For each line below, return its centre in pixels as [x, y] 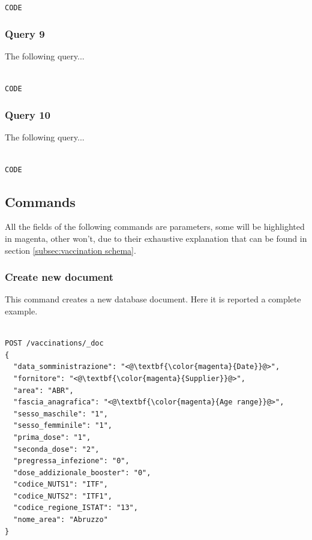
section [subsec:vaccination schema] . [70, 250]
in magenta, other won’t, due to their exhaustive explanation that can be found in [156, 238]
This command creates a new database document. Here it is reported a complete [153, 299]
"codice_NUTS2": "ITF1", [63, 496]
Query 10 [28, 115]
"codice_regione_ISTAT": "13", [76, 508]
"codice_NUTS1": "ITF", [61, 484]
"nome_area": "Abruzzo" [61, 520]
